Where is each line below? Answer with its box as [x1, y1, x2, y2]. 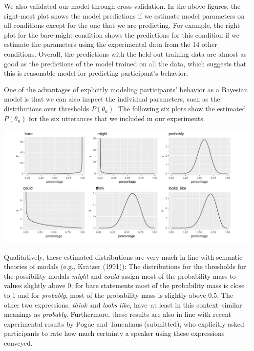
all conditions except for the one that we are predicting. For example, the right [4, 20, 240, 30]
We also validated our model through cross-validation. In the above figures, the [4, 1, 241, 11]
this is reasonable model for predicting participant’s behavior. [4, 68, 188, 78]
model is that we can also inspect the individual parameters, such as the [4, 94, 220, 104]
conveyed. [4, 337, 33, 348]
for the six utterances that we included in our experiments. [29, 113, 205, 123]
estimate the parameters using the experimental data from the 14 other [4, 39, 217, 49]
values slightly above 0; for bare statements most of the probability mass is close [4, 280, 245, 290]
